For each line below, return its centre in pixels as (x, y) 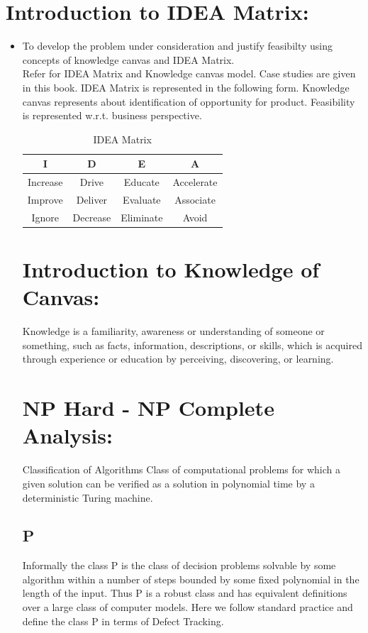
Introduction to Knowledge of (171, 269)
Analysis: (67, 435)
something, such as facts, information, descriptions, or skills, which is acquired (192, 345)
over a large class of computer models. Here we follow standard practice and (188, 607)
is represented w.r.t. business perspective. (112, 115)
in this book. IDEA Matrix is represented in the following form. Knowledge (186, 87)
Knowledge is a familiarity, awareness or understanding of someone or (173, 331)
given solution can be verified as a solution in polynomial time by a (168, 483)
